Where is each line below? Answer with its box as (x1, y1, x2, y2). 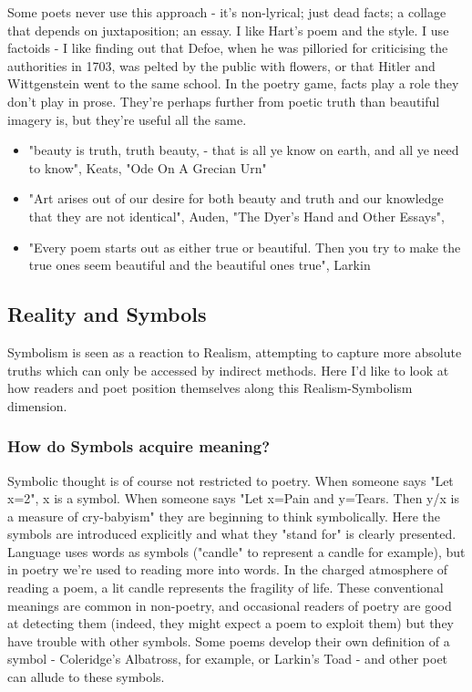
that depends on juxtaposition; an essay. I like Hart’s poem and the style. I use (7, 20, 449, 39)
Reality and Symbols (7, 300, 207, 328)
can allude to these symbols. (7, 667, 165, 687)
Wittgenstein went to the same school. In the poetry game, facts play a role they (7, 74, 459, 93)
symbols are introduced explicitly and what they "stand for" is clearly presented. (7, 524, 457, 543)
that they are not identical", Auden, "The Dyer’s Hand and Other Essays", (28, 206, 445, 225)
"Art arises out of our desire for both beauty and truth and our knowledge (28, 189, 444, 208)
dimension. (7, 396, 67, 415)
